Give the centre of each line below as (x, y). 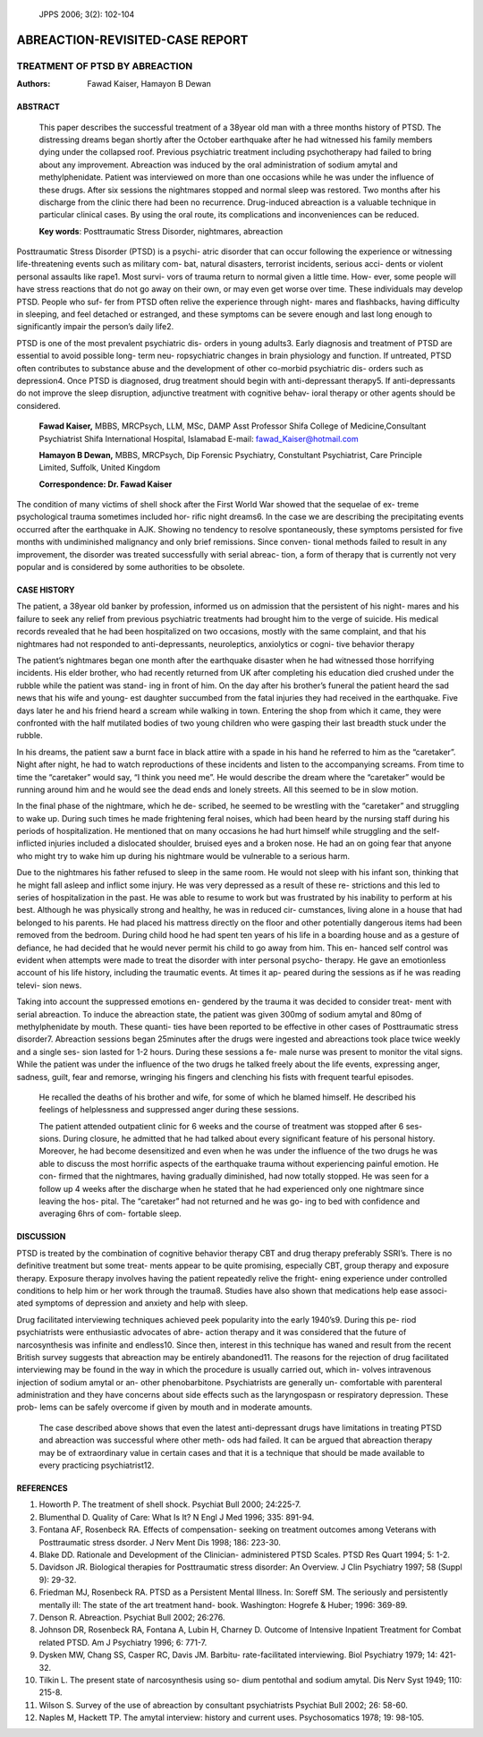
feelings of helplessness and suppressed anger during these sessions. (169, 1110)
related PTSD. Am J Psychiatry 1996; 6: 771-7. (123, 1642)
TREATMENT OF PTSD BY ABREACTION (105, 65)
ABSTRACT (38, 106)
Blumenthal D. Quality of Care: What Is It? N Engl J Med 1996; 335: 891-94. (177, 1517)
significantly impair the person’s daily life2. (95, 327)
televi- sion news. (49, 985)
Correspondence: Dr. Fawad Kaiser (106, 484)
